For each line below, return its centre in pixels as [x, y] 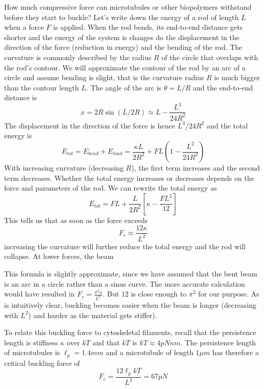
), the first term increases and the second [196, 168]
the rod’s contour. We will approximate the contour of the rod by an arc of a [125, 67]
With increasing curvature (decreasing [64, 168]
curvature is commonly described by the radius [78, 57]
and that [106, 342]
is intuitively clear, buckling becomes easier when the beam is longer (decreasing [130, 305]
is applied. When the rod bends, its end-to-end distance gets [148, 27]
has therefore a [236, 352]
